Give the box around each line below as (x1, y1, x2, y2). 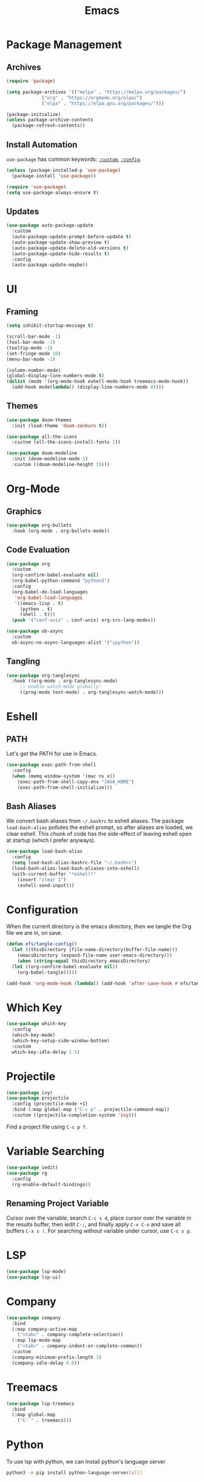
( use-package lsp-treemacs (6, 1401, 75, 1407)
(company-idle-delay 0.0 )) (12, 1360, 80, 1366)
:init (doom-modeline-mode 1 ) (12, 456, 88, 462)
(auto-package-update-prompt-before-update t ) (12, 234, 132, 240)
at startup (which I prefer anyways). (6, 836, 96, 844)
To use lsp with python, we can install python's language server (6, 1458, 166, 1466)
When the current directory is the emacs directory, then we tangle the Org (6, 923, 192, 930)
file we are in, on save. (6, 929, 63, 937)
